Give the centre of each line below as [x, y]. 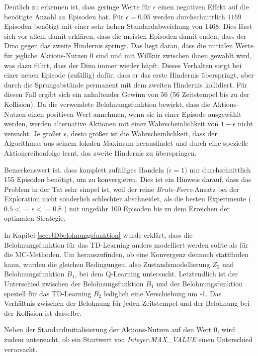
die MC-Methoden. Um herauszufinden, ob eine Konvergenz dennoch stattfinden [126, 254]
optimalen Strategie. [35, 218]
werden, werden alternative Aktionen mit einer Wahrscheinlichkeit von [111, 124]
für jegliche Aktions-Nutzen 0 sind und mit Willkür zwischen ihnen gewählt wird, [128, 55]
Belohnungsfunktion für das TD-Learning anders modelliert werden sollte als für [126, 244]
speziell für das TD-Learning [48, 293]
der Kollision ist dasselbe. [43, 312]
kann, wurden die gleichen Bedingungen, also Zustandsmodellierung [107, 264]
